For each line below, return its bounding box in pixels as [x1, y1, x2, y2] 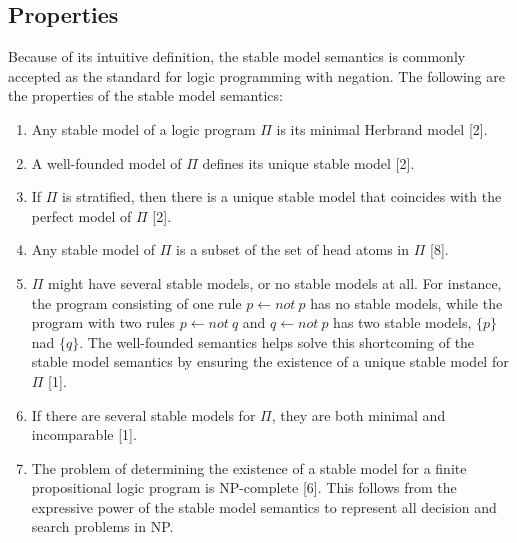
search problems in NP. [31, 516, 174, 537]
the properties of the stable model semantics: [8, 85, 283, 106]
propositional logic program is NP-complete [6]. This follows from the [31, 477, 457, 498]
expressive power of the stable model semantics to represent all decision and [31, 496, 497, 517]
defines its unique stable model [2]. [202, 152, 415, 173]
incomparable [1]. [31, 424, 137, 445]
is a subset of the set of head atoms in [176, 239, 410, 260]
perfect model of [31, 205, 132, 226]
